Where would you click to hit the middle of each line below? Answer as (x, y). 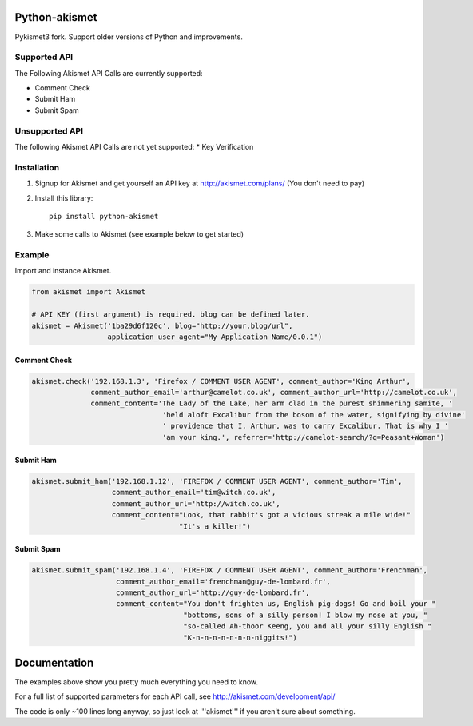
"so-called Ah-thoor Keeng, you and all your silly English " (308, 626)
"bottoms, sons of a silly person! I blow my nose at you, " (305, 615)
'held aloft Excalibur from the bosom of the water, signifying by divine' (314, 415)
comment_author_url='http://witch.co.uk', (196, 503)
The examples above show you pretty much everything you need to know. (137, 682)
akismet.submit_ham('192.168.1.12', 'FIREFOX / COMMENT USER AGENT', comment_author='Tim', (217, 481)
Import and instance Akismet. (63, 271)
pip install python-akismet (104, 216)
